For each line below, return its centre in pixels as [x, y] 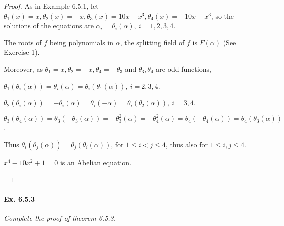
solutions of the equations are [49, 26]
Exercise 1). [22, 52]
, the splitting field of [152, 42]
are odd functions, [184, 68]
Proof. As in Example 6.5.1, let [51, 6]
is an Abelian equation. [96, 162]
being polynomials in [81, 42]
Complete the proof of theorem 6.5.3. [60, 217]
